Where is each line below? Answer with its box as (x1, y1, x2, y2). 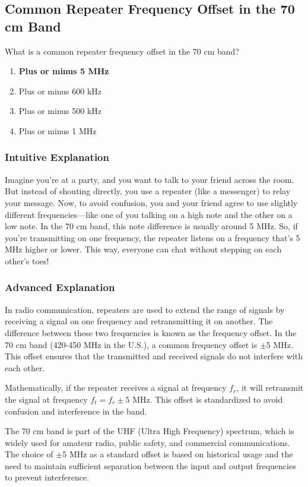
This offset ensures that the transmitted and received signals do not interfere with (5, 350, 303, 362)
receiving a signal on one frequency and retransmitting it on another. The (5, 315, 273, 327)
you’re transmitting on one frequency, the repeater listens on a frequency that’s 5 (5, 231, 300, 243)
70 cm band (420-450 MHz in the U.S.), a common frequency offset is (5, 338, 258, 350)
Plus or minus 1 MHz (18, 124, 97, 137)
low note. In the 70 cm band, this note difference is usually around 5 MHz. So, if (5, 220, 298, 232)
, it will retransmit (236, 381, 304, 394)
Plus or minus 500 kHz (18, 105, 102, 117)
